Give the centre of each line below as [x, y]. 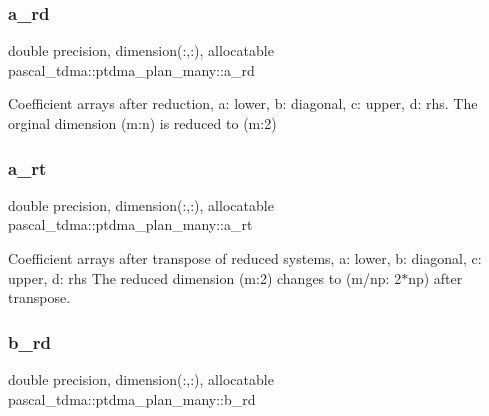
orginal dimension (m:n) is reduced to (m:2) [142, 123]
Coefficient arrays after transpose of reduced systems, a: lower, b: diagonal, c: [245, 258]
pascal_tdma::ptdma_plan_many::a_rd [131, 69]
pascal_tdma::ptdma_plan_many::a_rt [130, 224]
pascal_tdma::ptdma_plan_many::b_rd [132, 398]
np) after [435, 277]
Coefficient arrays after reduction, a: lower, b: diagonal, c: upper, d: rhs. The [243, 103]
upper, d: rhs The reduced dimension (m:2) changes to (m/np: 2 [205, 277]
